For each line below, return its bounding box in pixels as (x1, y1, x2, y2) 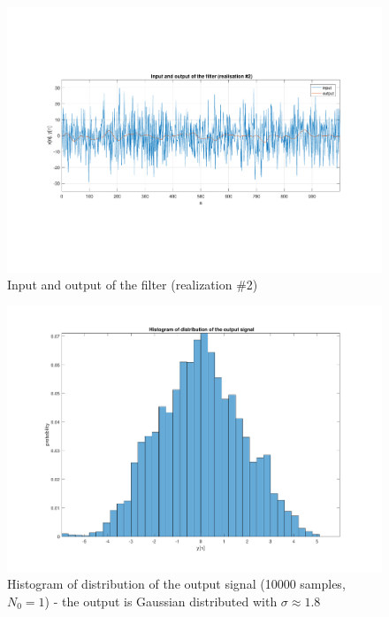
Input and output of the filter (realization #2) (7, 275, 258, 294)
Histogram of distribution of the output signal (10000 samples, (7, 575, 346, 593)
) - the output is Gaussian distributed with (44, 591, 278, 610)
